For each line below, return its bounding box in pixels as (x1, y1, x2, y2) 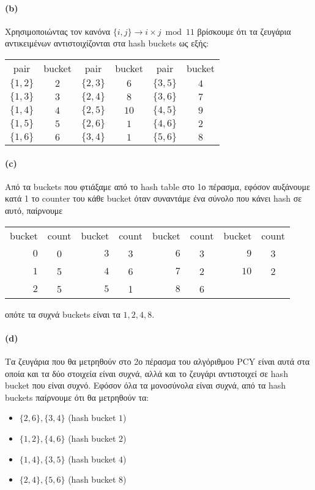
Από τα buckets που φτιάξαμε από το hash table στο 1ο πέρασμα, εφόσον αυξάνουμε (5, 180, 310, 192)
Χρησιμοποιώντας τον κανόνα (5, 24, 111, 37)
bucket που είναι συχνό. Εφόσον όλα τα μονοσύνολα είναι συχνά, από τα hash (5, 379, 286, 392)
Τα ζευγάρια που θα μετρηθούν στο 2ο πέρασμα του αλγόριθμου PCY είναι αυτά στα (5, 354, 310, 367)
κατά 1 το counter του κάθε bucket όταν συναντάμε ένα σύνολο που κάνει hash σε (5, 192, 302, 205)
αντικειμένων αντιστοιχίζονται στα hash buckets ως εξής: (5, 37, 209, 49)
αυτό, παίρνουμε (5, 203, 63, 216)
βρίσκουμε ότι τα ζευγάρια (197, 24, 291, 37)
